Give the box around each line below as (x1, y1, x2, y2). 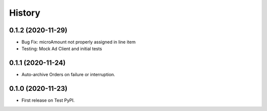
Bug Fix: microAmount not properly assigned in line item (21, 39, 136, 45)
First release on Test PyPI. (21, 97, 75, 103)
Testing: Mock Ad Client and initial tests (21, 46, 102, 52)
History (9, 7, 41, 18)
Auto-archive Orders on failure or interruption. (21, 72, 116, 78)
